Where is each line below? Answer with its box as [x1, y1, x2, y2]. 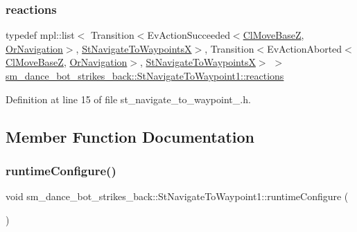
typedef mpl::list [6, 28, 75, 42]
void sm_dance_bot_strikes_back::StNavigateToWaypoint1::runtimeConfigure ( [6, 189, 349, 204]
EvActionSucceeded [147, 28, 230, 42]
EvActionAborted [267, 41, 342, 55]
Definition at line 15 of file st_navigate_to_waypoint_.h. [6, 91, 251, 106]
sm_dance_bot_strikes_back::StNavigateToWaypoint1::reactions [6, 69, 284, 82]
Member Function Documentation [6, 125, 255, 147]
